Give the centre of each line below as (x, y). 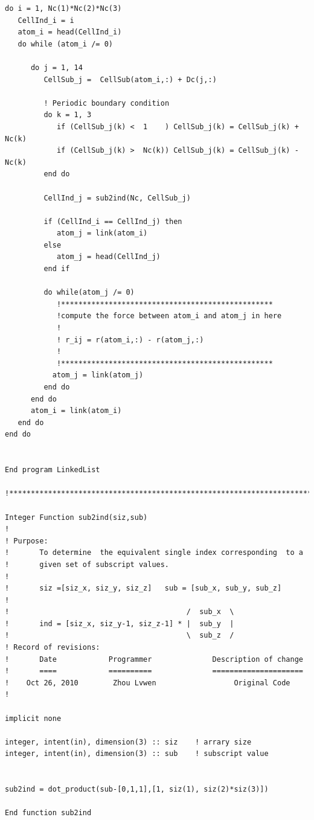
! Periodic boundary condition (107, 103)
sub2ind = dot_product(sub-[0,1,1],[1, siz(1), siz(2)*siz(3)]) (137, 790)
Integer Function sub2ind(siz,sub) (76, 517)
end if (57, 269)
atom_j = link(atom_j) (98, 375)
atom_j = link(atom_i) (102, 233)
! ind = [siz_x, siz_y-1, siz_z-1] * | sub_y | (120, 623)
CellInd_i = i (46, 20)
